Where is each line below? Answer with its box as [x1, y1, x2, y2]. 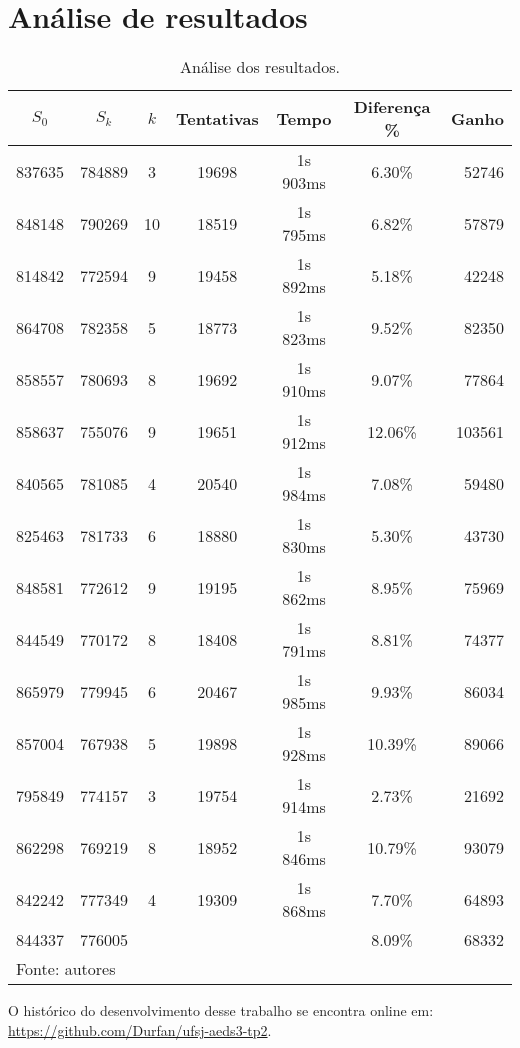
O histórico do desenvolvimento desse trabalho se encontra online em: [8, 1000, 434, 1021]
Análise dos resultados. [180, 55, 340, 79]
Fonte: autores [16, 957, 116, 981]
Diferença [353, 95, 431, 119]
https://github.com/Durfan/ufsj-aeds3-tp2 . [8, 1019, 272, 1040]
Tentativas [176, 106, 259, 130]
